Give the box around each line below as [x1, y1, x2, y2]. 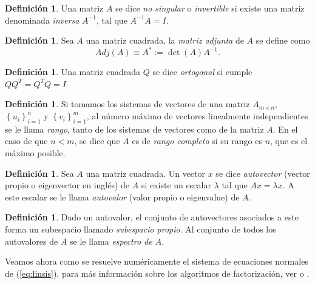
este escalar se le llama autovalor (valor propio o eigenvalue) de [5, 190, 240, 203]
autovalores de [5, 234, 58, 247]
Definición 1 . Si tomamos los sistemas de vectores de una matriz [5, 97, 250, 110]
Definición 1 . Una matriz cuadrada [5, 65, 141, 78]
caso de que [5, 134, 48, 147]
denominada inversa [5, 13, 80, 26]
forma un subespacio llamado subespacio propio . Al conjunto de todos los [5, 223, 276, 236]
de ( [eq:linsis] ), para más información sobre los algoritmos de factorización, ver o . [5, 266, 310, 279]
